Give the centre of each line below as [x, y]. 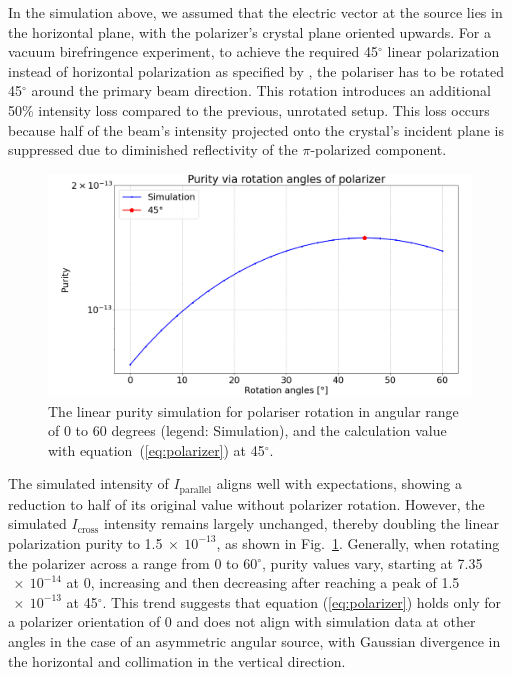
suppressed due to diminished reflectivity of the [153, 149]
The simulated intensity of [88, 483]
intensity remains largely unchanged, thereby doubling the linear [301, 523]
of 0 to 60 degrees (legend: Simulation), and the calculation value [247, 430]
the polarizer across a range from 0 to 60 [133, 562]
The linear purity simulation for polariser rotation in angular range [253, 410]
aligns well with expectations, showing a [339, 483]
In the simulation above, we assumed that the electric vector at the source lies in [255, 12]
